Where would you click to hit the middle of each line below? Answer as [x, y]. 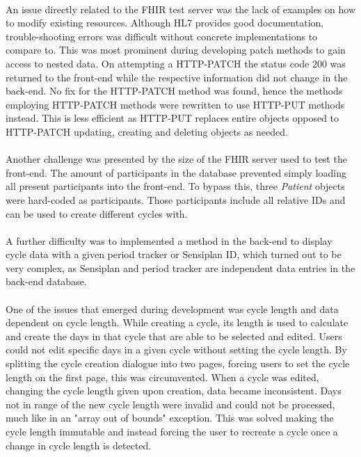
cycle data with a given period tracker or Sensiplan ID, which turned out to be [174, 254]
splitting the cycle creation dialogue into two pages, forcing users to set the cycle [178, 363]
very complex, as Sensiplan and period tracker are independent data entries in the [180, 267]
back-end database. [46, 281]
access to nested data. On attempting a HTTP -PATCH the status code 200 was [176, 63]
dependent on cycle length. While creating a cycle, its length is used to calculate [177, 322]
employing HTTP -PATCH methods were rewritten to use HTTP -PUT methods [175, 104]
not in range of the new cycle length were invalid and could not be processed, [170, 404]
